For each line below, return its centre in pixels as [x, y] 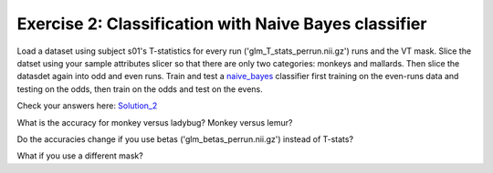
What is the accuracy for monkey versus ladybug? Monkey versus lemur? [155, 122]
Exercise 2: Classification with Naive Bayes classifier [222, 24]
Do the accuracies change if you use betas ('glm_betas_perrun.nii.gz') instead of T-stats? [185, 139]
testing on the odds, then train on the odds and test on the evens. [140, 89]
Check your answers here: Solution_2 [87, 106]
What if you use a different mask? [80, 156]
